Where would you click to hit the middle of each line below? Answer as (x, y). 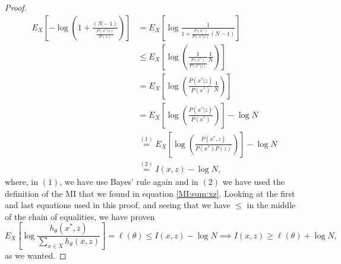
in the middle (271, 205)
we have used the (253, 181)
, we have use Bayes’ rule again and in (129, 181)
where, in (22, 181)
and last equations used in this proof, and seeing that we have (118, 205)
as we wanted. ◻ (36, 255)
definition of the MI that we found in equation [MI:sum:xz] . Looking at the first (150, 193)
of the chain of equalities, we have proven (80, 216)
